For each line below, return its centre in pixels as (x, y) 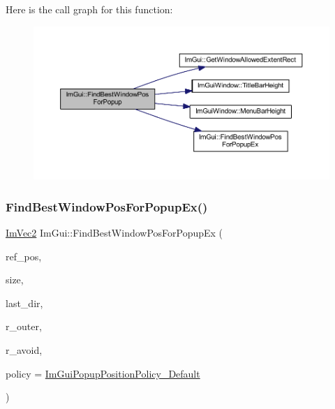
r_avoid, (24, 350)
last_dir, (24, 303)
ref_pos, (24, 256)
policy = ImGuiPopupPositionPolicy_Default (103, 373)
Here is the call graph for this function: (89, 9)
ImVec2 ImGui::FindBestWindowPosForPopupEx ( (114, 233)
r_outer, (24, 326)
